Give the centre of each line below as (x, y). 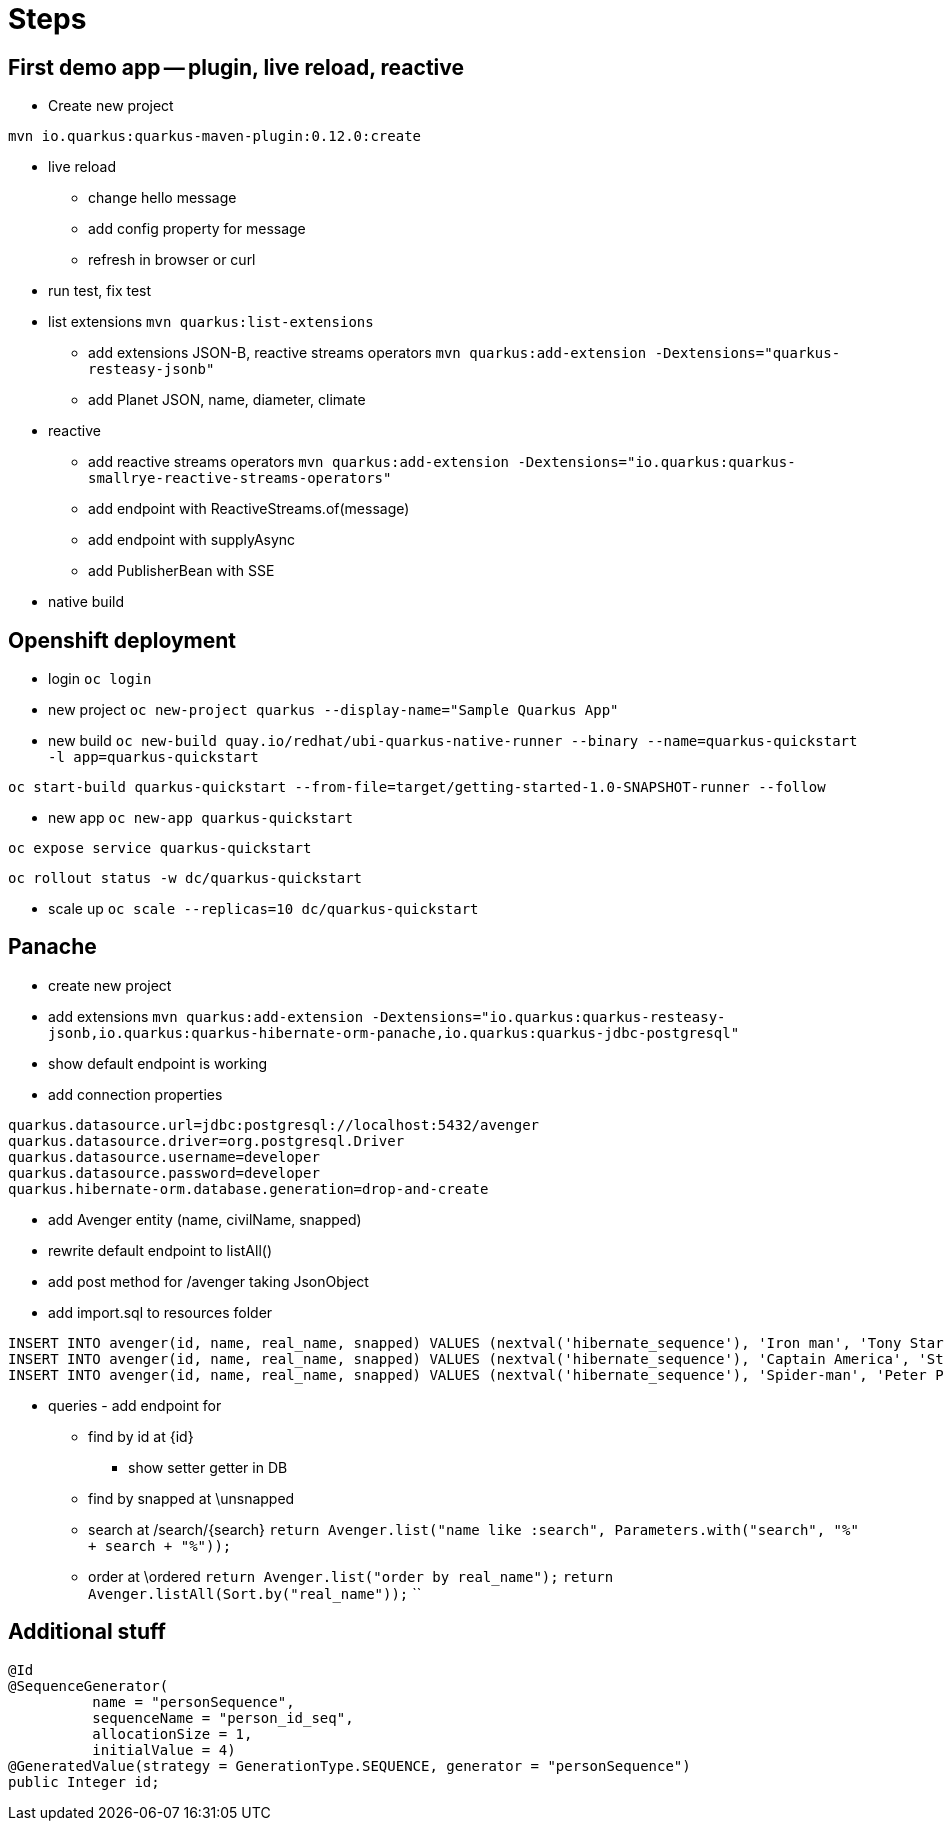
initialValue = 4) (164, 1749)
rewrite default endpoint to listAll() (160, 1250)
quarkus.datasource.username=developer (164, 1156)
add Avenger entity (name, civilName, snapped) (205, 1219)
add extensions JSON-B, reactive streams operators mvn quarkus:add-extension (367, 353)
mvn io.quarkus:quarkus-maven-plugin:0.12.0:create (215, 136)
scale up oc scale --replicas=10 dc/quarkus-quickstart (263, 909)
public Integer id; (84, 1781)
